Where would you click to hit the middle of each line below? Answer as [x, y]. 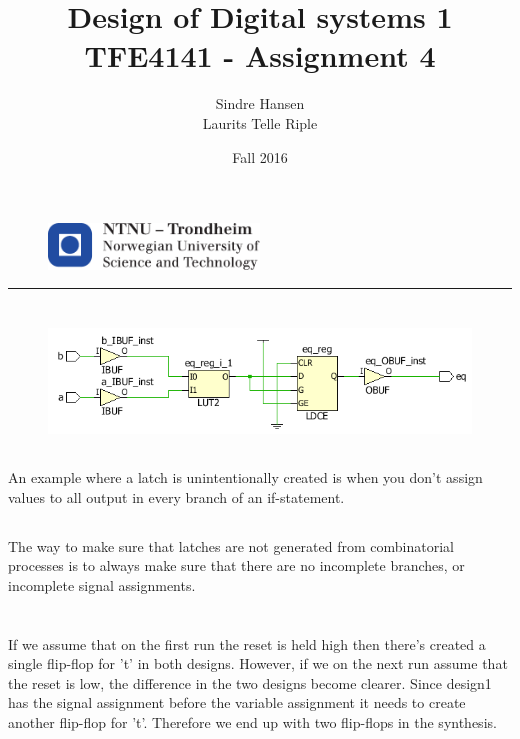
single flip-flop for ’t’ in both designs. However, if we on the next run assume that [258, 663]
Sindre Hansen [260, 103]
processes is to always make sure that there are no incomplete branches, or [236, 565]
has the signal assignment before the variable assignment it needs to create [237, 702]
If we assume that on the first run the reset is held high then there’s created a [247, 643]
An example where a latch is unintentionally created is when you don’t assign [245, 476]
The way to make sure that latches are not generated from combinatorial [231, 545]
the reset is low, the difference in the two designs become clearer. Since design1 [250, 682]
